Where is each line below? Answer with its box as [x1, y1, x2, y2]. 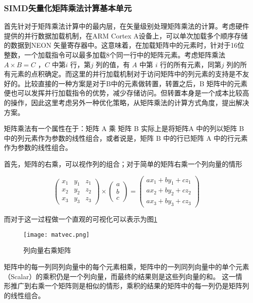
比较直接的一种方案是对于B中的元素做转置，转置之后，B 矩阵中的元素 [24, 78, 248, 88]
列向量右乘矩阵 [23, 245, 71, 255]
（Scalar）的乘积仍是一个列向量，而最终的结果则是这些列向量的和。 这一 [4, 271, 236, 281]
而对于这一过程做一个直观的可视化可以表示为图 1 [4, 214, 157, 224]
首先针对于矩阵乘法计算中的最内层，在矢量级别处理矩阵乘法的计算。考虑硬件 [4, 21, 249, 31]
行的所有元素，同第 [160, 59, 221, 69]
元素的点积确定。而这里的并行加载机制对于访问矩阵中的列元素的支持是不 [10, 69, 242, 79]
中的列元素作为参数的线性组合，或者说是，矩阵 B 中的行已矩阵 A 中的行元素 [4, 133, 248, 143]
